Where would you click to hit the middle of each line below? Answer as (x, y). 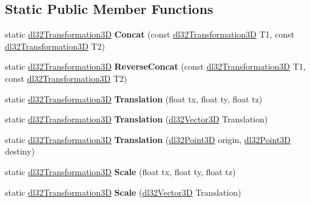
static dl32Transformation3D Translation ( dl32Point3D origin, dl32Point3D (148, 139)
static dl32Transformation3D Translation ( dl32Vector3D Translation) (136, 119)
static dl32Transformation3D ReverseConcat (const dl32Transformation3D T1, (155, 66)
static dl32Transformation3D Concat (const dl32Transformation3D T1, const (150, 34)
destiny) (20, 151)
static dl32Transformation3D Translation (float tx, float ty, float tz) (134, 98)
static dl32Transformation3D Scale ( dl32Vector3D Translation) (123, 192)
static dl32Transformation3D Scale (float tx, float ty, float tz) (120, 171)
